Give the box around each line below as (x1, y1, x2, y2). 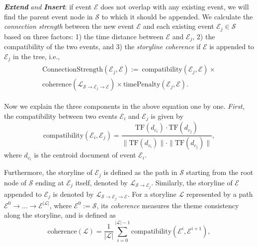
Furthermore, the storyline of (4, 167, 92, 177)
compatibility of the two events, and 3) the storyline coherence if (4, 41, 201, 52)
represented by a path (186, 188, 253, 199)
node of (4, 177, 27, 187)
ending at (35, 177, 64, 187)
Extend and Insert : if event (4, 1, 92, 11)
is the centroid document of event (34, 150, 136, 160)
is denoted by (53, 188, 94, 199)
